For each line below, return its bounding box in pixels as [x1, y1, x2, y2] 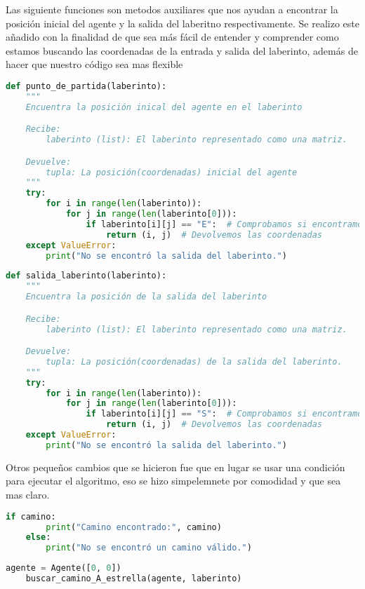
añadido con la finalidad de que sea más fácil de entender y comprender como [6, 29, 339, 44]
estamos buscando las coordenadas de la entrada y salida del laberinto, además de [6, 43, 358, 57]
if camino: [6, 511, 56, 522]
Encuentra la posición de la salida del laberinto [25, 292, 267, 302]
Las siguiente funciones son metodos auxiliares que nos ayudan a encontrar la [6, 2, 338, 16]
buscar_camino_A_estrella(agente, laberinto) [25, 574, 242, 583]
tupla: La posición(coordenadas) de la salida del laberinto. [46, 356, 343, 367]
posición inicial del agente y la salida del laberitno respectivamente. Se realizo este [6, 15, 359, 30]
